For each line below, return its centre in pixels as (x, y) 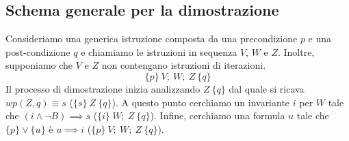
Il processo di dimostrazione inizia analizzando (103, 88)
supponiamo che (39, 65)
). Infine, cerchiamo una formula (218, 115)
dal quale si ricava (267, 88)
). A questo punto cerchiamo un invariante (201, 102)
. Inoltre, (296, 51)
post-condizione (38, 51)
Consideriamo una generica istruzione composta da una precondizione (152, 38)
